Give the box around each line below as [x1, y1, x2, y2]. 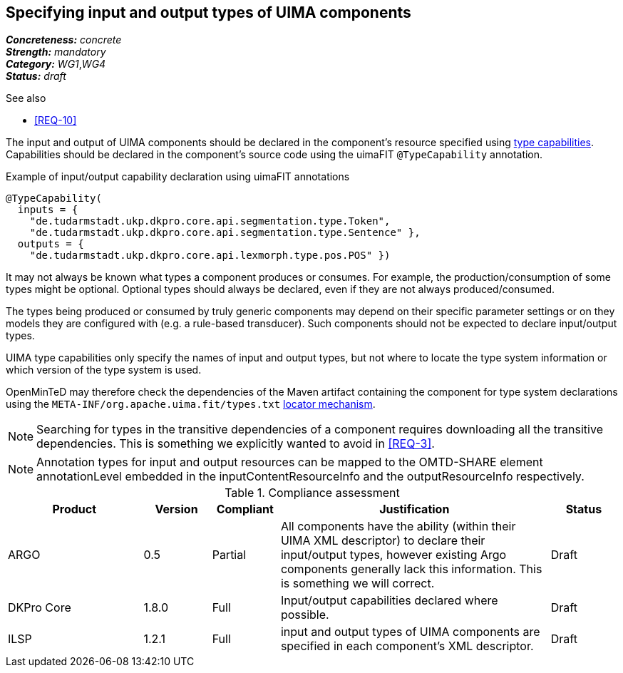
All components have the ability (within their [280, 519, 516, 534]
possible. [280, 607, 329, 622]
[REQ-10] [34, 114, 77, 127]
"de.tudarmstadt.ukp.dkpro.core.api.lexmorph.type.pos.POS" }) [29, 250, 391, 262]
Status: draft [6, 70, 66, 83]
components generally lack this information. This [280, 562, 542, 577]
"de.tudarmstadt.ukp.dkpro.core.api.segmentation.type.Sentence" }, [29, 227, 421, 239]
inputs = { [17, 204, 78, 216]
